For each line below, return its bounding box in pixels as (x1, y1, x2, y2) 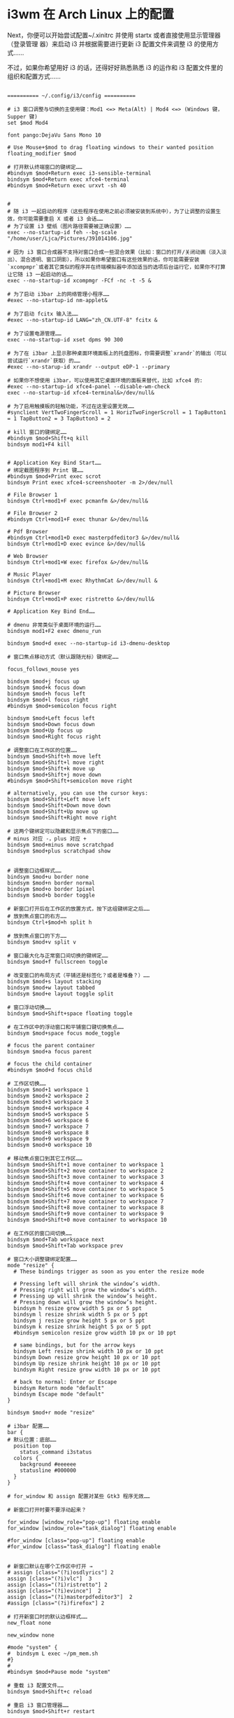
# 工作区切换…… (7, 1080, 47, 1087)
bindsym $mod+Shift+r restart (7, 1707, 96, 1714)
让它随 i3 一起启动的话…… (7, 271, 73, 278)
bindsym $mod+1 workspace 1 (7, 1086, 89, 1093)
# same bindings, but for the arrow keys (13, 1342, 136, 1349)
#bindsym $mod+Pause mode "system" (7, 1668, 111, 1675)
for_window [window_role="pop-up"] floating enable (7, 1518, 161, 1525)
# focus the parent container (7, 1042, 96, 1049)
